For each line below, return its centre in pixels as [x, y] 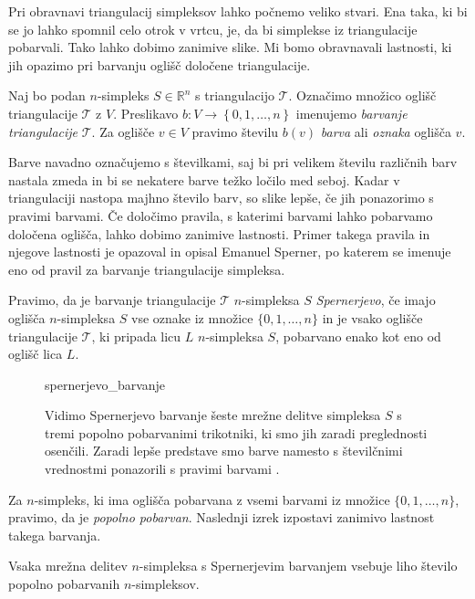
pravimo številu [235, 131]
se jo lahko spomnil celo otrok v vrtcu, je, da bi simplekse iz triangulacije [213, 29]
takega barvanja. [55, 535]
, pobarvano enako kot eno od [358, 336]
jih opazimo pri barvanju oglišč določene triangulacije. [160, 64]
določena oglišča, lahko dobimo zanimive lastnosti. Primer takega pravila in [219, 233]
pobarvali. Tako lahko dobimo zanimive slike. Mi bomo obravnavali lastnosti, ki [230, 47]
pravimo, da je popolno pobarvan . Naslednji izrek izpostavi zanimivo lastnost [222, 517]
